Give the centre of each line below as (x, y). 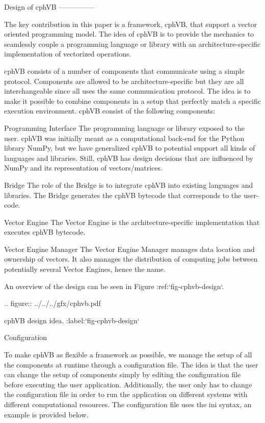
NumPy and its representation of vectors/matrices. (83, 168)
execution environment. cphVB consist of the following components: (110, 111)
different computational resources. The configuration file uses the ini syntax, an (128, 404)
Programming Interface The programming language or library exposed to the (124, 128)
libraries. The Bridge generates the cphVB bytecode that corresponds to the (123, 195)
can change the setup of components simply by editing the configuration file (123, 374)
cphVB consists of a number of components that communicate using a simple (124, 70)
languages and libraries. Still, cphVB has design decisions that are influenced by (129, 158)
